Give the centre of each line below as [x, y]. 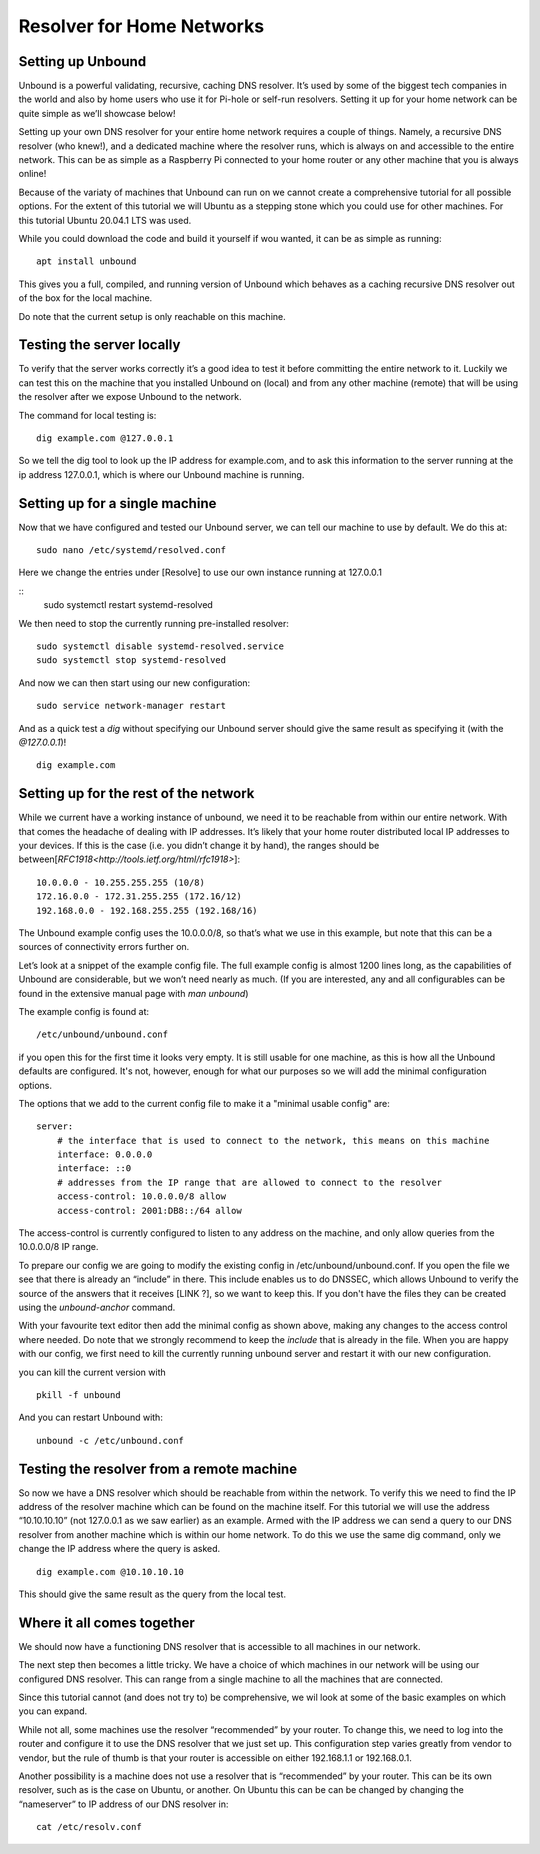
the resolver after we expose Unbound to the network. [130, 397]
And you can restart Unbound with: [91, 1417]
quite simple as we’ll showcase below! [97, 113]
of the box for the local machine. [85, 298]
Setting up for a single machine [117, 503]
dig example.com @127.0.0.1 [105, 438]
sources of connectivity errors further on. [104, 947]
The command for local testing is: [87, 415]
